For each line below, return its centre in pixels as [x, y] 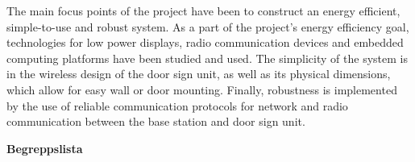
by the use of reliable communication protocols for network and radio [177, 105]
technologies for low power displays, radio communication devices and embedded [205, 42]
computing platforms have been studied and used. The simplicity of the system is [207, 58]
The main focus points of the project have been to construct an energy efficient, [203, 10]
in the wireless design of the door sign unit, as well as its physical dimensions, [199, 74]
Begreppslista [45, 148]
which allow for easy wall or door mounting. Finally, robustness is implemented [202, 89]
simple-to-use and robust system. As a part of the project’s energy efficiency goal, [208, 26]
